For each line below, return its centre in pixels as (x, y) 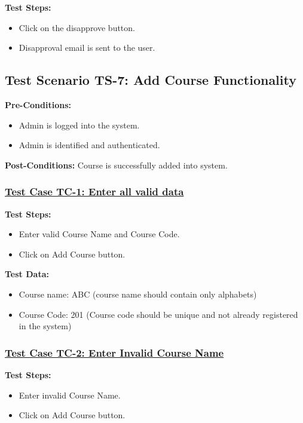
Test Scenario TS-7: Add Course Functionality (151, 80)
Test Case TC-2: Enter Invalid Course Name (114, 352)
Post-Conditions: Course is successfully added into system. (116, 165)
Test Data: (27, 274)
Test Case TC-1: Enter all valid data (94, 191)
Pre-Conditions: (38, 104)
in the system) (45, 326)
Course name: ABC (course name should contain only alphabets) (138, 294)
